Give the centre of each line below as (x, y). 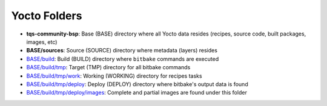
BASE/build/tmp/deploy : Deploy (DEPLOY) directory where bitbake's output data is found (137, 84)
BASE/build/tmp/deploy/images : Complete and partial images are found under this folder (137, 93)
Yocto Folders (47, 16)
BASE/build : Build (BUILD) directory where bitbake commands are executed (123, 59)
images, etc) (42, 42)
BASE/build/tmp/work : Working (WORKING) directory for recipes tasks (114, 76)
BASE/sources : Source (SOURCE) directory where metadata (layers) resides (122, 51)
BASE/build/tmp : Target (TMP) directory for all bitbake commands (108, 67)
